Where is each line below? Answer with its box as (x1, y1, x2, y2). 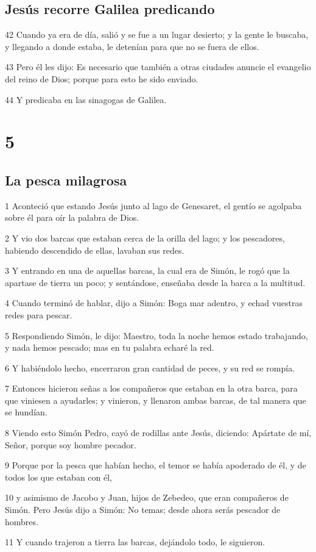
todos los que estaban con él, (5, 470, 112, 483)
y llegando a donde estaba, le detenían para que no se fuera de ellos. (5, 40, 259, 52)
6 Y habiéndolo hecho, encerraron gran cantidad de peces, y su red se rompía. (5, 361, 295, 374)
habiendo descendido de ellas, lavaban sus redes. (5, 243, 184, 256)
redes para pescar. (5, 308, 72, 321)
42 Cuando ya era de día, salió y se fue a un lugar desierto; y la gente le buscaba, (5, 28, 309, 41)
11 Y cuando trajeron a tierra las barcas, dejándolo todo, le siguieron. (5, 536, 265, 548)
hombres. (5, 515, 38, 528)
